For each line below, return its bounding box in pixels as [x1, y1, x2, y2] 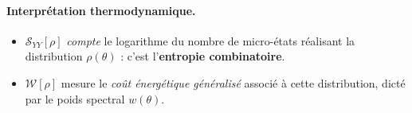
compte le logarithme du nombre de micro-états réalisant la [66, 32, 355, 49]
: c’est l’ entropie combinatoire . [120, 48, 285, 64]
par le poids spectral [25, 90, 125, 107]
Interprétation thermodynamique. [6, 2, 196, 18]
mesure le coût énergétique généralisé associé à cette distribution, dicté [61, 74, 406, 91]
